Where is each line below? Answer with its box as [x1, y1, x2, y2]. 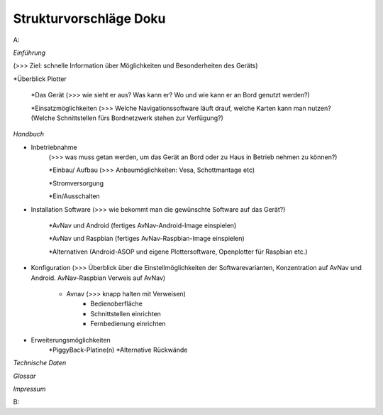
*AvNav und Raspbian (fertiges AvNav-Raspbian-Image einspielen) [48, 235, 245, 243]
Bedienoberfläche [90, 299, 143, 308]
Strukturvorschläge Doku [13, 11, 166, 26]
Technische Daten [13, 359, 67, 367]
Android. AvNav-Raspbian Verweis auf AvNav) [30, 274, 166, 282]
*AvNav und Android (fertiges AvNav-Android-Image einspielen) [48, 221, 237, 230]
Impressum [13, 384, 46, 394]
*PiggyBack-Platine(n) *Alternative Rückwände [48, 345, 188, 354]
